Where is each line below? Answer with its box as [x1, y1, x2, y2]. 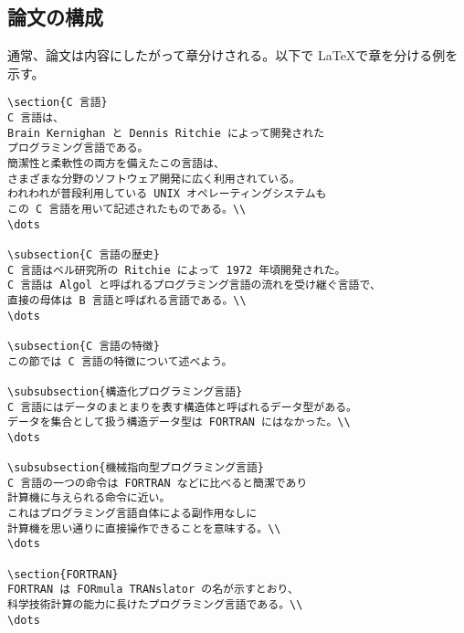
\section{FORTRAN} [7, 567, 119, 581]
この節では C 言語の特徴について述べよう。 [7, 354, 233, 368]
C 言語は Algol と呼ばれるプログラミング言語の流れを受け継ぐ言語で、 [7, 279, 381, 292]
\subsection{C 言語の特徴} [7, 339, 160, 353]
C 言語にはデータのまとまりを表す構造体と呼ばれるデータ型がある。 [7, 400, 357, 414]
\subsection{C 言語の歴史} [7, 248, 160, 261]
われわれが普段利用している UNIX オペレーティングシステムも [7, 187, 327, 201]
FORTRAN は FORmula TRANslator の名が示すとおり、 [7, 583, 299, 596]
